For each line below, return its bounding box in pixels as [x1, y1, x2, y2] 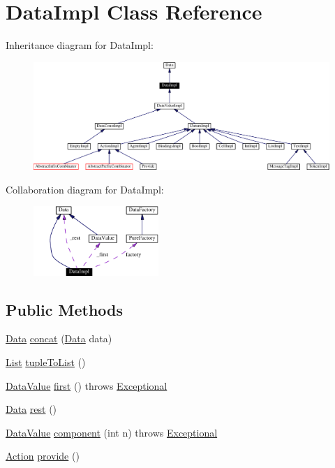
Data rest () [6, 402, 57, 416]
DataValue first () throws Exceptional [6, 378, 167, 393]
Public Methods [6, 298, 124, 320]
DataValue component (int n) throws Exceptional [6, 425, 218, 439]
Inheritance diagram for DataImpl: [6, 38, 154, 52]
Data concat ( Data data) [6, 331, 112, 346]
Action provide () [6, 448, 80, 463]
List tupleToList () [6, 355, 86, 370]
